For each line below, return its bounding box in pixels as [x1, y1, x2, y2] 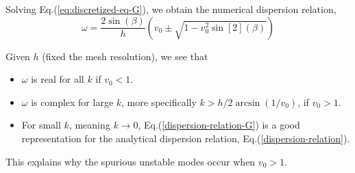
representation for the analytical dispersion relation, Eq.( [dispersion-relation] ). [21, 131, 350, 145]
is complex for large [31, 94, 114, 109]
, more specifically [121, 94, 197, 109]
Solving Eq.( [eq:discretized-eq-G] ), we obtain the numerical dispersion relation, [5, 2, 336, 16]
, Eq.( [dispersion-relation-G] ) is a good [138, 118, 300, 132]
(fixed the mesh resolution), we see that [42, 49, 208, 63]
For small [21, 118, 61, 132]
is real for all [31, 72, 84, 86]
